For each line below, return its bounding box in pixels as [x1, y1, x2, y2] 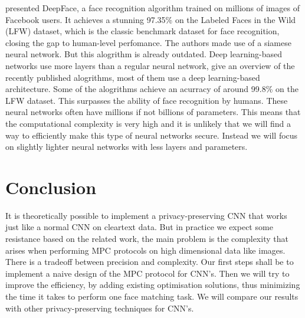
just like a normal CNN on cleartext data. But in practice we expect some [5, 221, 273, 233]
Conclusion [5, 175, 97, 199]
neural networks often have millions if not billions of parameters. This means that [5, 106, 301, 118]
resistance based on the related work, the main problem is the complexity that [5, 232, 288, 245]
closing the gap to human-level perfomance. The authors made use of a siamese [5, 36, 291, 48]
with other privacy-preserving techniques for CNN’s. [5, 301, 194, 314]
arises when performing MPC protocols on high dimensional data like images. [5, 244, 286, 256]
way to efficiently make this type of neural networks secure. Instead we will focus [5, 129, 298, 141]
